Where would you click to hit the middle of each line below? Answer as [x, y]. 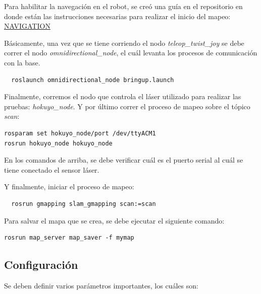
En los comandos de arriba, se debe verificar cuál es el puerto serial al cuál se [124, 160]
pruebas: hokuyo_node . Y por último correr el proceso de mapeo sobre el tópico [127, 106]
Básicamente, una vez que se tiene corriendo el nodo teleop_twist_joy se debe [124, 43]
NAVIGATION [27, 26]
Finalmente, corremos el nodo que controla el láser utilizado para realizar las [123, 96]
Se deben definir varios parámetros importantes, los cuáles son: [101, 285]
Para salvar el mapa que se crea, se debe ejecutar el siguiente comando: [114, 220]
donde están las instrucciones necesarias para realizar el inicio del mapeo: [117, 16]
